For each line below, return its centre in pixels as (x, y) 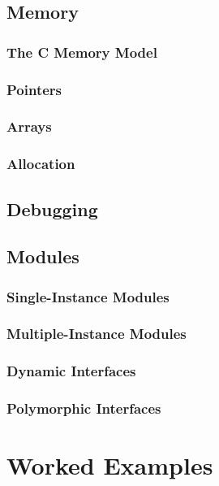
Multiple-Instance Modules (97, 334)
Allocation (41, 164)
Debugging (52, 208)
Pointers (34, 89)
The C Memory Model (82, 52)
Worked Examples (110, 465)
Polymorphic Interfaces (84, 408)
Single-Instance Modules (88, 296)
